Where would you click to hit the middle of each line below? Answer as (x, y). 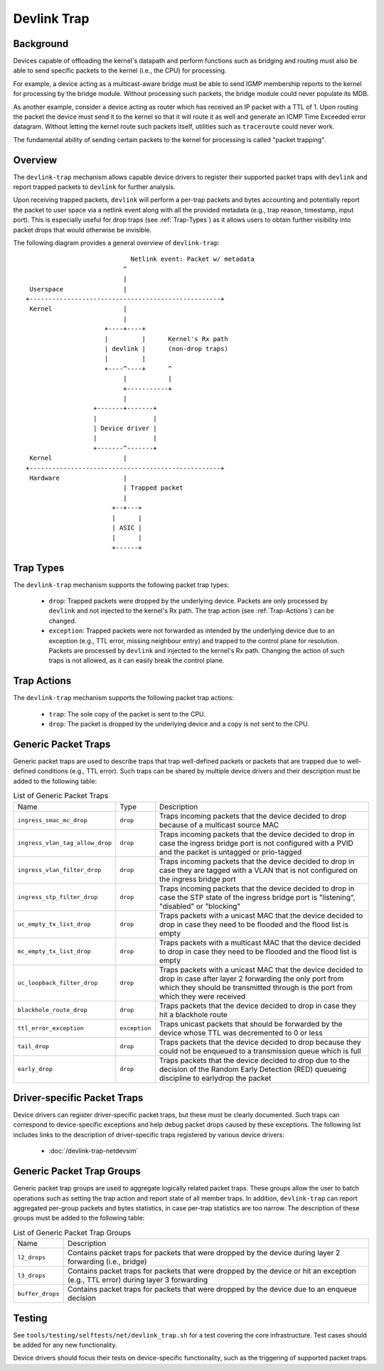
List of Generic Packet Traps (61, 796)
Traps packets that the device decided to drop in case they (258, 1006)
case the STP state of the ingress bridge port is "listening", (257, 897)
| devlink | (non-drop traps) (166, 349)
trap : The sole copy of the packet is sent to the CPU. (127, 714)
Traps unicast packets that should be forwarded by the (251, 1023)
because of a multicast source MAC (219, 824)
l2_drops (32, 1257)
